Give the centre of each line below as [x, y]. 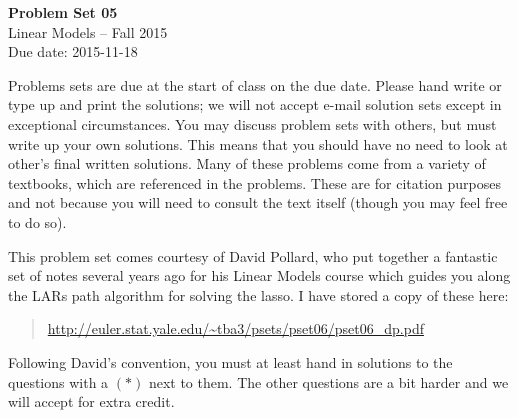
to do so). [37, 221]
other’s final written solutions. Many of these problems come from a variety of [247, 163]
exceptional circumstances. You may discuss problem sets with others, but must [252, 123]
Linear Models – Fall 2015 [88, 31]
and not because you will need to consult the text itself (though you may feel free [258, 202]
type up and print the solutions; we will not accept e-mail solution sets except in [255, 104]
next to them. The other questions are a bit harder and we [328, 381]
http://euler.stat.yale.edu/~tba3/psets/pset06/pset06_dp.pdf [235, 328]
